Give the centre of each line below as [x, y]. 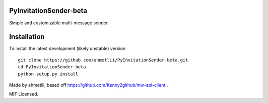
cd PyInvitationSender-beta [52, 67]
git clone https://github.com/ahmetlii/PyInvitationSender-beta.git [103, 60]
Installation [27, 37]
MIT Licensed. [24, 94]
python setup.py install [48, 74]
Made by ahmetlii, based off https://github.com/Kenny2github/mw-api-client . [89, 85]
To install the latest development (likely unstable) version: [68, 49]
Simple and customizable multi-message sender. [59, 23]
